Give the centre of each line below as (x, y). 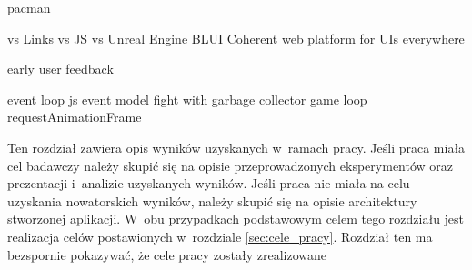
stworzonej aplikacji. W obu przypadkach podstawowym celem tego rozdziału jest (236, 219)
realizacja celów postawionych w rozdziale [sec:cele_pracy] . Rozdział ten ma (220, 236)
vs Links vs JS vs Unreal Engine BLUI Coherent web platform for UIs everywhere (236, 38)
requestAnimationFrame (75, 117)
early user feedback (60, 69)
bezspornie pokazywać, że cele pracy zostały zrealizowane (167, 254)
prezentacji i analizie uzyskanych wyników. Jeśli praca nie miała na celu (209, 183)
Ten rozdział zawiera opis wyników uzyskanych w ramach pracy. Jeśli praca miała (236, 147)
